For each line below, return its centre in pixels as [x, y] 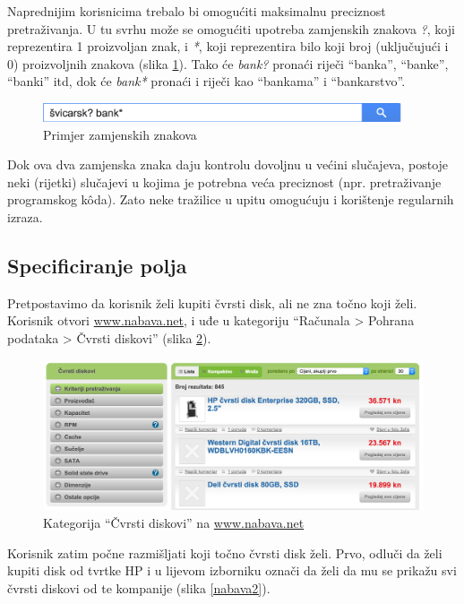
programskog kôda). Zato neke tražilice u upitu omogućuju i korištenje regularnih [231, 199]
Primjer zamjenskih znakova [120, 134]
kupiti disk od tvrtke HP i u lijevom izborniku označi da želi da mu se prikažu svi [232, 570]
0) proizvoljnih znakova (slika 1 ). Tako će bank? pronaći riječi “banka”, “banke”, [228, 63]
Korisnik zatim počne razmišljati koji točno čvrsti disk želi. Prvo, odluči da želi [225, 552]
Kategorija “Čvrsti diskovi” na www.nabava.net [174, 522]
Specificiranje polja [97, 266]
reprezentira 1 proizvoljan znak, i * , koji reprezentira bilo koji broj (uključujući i [228, 46]
